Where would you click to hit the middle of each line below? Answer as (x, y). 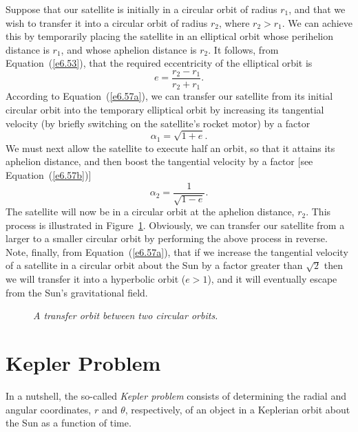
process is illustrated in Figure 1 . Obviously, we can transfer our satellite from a (175, 225)
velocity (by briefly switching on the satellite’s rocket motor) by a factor (158, 123)
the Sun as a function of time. (69, 423)
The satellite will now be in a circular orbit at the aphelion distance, (150, 212)
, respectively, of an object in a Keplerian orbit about (238, 409)
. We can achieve (317, 22)
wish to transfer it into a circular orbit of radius (107, 22)
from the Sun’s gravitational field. (77, 292)
